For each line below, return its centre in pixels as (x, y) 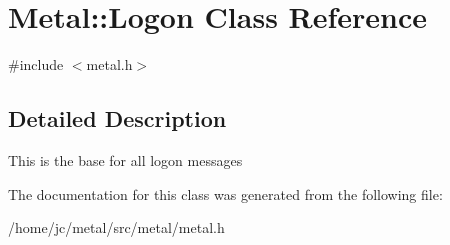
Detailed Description (117, 118)
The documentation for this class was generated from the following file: (225, 193)
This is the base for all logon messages (125, 159)
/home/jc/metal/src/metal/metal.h (116, 227)
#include (36, 64)
